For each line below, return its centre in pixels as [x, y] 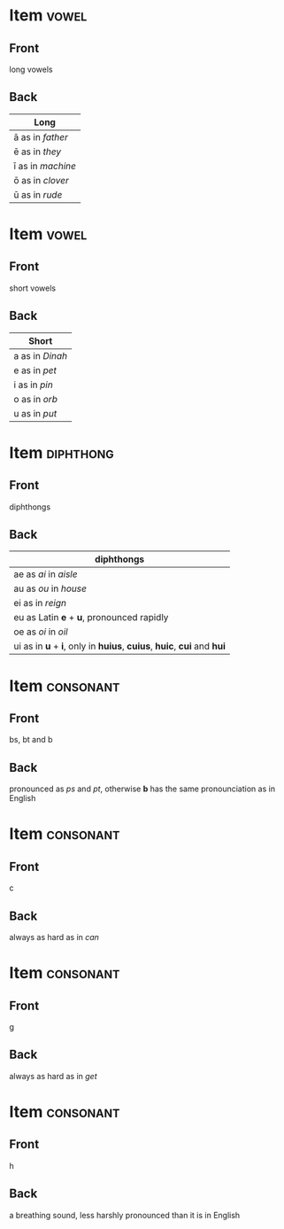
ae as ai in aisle [46, 574]
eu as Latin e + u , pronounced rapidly [91, 618]
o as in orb [35, 399]
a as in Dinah [41, 355]
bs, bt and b [31, 740]
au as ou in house [50, 588]
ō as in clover [41, 180]
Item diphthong [62, 452]
